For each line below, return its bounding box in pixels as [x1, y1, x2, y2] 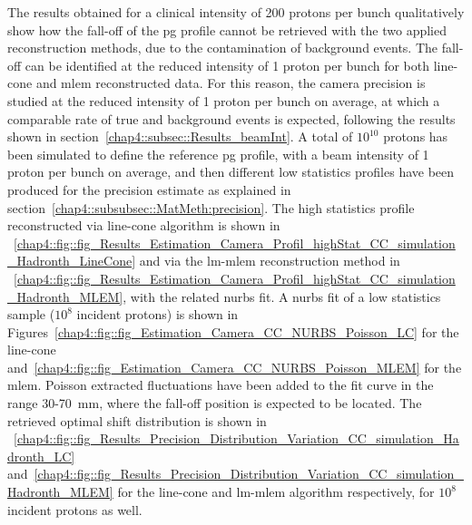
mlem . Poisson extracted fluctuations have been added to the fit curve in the [7, 375, 434, 394]
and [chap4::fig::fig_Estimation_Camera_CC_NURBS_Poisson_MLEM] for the [7, 357, 462, 376]
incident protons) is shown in [76, 305, 239, 324]
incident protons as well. [7, 500, 143, 519]
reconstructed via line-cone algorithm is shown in [7, 216, 280, 235]
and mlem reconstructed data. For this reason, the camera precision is [35, 73, 426, 92]
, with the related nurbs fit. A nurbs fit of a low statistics [123, 287, 441, 306]
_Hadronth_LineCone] [7, 251, 136, 270]
